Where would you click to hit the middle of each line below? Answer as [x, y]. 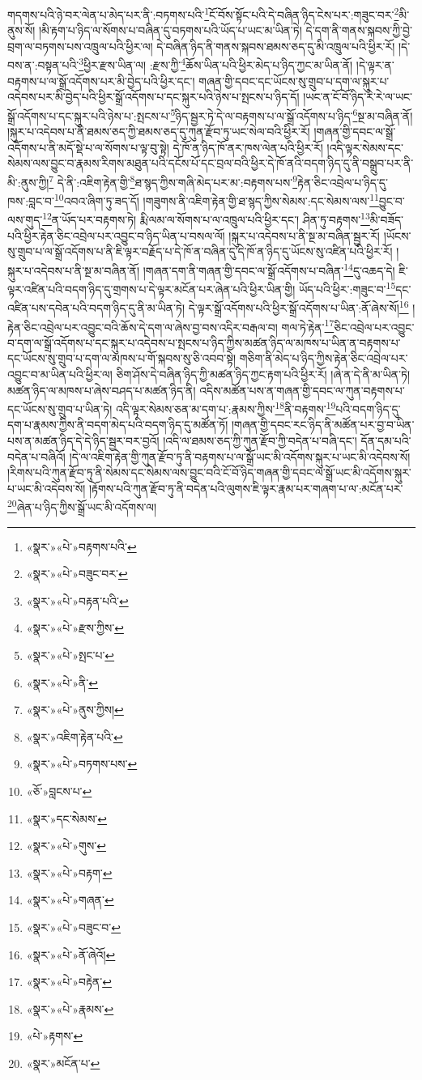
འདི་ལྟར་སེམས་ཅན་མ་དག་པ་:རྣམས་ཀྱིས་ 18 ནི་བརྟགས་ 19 [226, 408]
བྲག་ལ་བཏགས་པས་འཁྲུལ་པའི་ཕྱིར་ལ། [80, 46]
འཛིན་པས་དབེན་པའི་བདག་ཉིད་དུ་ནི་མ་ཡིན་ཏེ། [96, 308]
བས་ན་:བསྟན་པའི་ [43, 65]
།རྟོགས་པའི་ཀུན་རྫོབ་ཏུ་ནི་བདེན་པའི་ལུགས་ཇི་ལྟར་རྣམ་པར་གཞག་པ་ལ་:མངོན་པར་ [246, 488]
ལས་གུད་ [25, 220]
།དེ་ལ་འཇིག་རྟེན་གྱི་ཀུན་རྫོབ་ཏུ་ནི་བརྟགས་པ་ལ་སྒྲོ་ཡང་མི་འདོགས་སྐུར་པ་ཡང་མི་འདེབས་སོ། [240, 456]
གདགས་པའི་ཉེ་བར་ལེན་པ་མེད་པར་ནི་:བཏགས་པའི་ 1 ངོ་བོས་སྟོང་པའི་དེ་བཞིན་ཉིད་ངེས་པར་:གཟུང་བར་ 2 [203, 13]
